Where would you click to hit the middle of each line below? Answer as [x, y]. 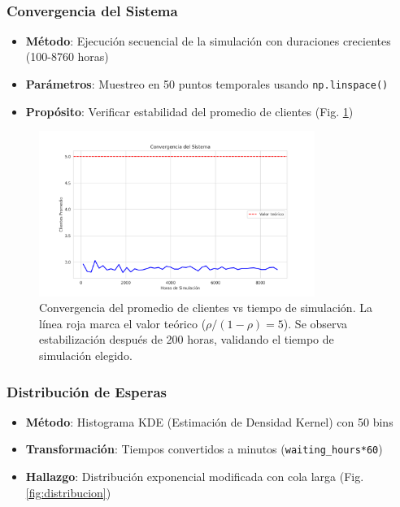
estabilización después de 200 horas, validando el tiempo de [187, 339]
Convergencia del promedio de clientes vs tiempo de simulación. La [206, 308]
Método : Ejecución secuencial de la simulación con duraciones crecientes [208, 40]
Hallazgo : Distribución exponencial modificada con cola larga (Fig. [195, 477]
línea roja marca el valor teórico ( [123, 323]
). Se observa [315, 323]
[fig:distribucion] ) [68, 492]
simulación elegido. [86, 355]
